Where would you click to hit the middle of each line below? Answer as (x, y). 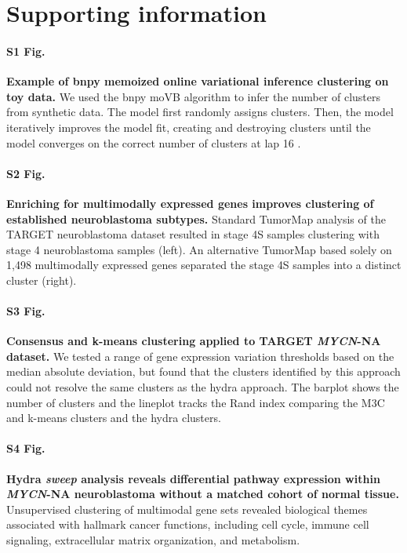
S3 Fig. (26, 311)
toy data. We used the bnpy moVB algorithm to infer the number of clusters (194, 96)
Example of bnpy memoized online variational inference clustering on (198, 81)
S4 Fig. (26, 448)
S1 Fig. (26, 51)
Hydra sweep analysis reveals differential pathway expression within (193, 478)
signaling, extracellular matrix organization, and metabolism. (153, 540)
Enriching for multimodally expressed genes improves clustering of (190, 203)
